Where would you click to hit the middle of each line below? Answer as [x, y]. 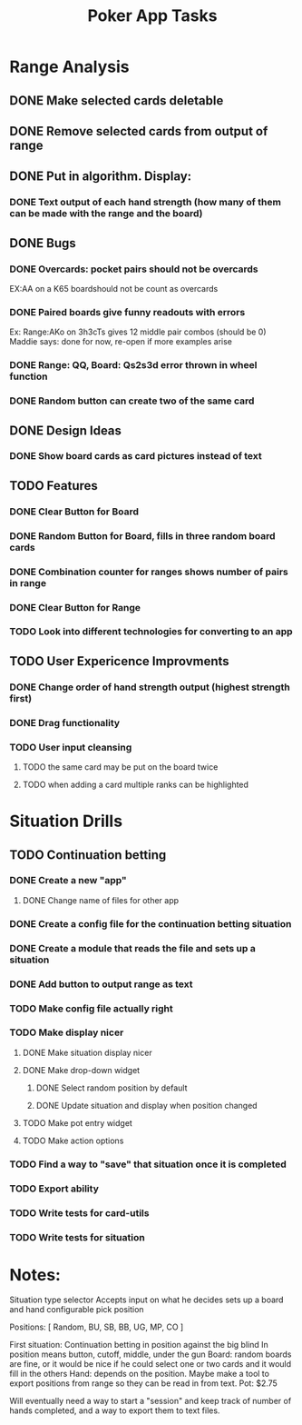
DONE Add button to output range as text [101, 984]
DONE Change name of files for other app [101, 900]
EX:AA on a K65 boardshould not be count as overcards [114, 288]
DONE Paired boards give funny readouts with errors [127, 312]
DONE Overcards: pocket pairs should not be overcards [134, 269]
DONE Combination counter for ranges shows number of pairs [149, 572]
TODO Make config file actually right [92, 1008]
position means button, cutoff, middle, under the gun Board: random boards [151, 1354]
